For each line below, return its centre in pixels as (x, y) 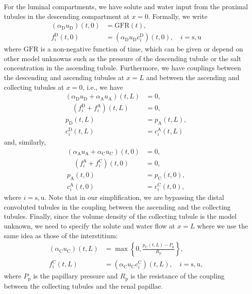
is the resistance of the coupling (177, 276)
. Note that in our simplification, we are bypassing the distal (134, 197)
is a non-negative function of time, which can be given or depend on (142, 49)
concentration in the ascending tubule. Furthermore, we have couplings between (123, 68)
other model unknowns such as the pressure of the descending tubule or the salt (123, 58)
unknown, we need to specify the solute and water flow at (90, 225)
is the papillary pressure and (76, 276)
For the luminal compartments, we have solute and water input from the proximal (126, 6)
